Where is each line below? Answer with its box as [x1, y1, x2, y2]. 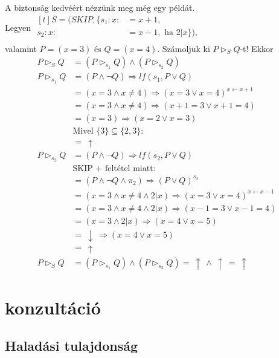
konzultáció [5, 295, 101, 319]
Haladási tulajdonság [5, 336, 138, 355]
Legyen [5, 21, 31, 33]
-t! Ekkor [240, 42, 274, 54]
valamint [5, 42, 37, 54]
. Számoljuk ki [157, 42, 210, 54]
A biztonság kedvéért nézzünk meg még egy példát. [5, 1, 195, 13]
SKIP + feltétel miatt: [72, 164, 156, 174]
